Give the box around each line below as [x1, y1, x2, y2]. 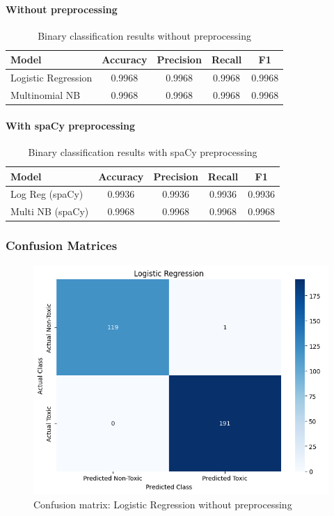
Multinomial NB [10, 88, 81, 102]
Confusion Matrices [6, 237, 118, 254]
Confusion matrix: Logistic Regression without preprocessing [33, 497, 292, 511]
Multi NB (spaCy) [10, 204, 89, 219]
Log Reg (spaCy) [10, 187, 83, 201]
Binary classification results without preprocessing [38, 28, 252, 42]
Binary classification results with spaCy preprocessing [28, 144, 257, 159]
